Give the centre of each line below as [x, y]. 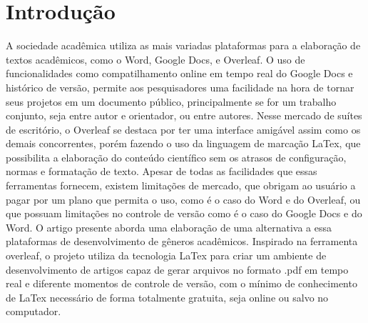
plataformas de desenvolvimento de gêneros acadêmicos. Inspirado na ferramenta [182, 241]
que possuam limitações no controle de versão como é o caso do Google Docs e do [184, 213]
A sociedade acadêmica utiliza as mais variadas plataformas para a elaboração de [183, 45]
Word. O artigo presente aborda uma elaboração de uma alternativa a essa [169, 227]
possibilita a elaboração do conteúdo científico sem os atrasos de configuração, [176, 157]
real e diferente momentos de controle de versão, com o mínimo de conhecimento [182, 283]
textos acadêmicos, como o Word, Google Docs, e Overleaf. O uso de [155, 59]
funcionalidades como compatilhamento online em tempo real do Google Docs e [179, 73]
